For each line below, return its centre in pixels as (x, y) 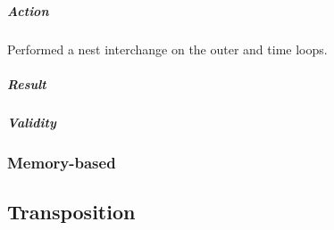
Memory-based (62, 162)
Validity (32, 122)
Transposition (71, 211)
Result (27, 83)
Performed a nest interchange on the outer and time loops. (167, 49)
